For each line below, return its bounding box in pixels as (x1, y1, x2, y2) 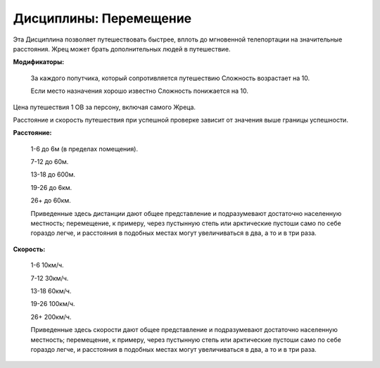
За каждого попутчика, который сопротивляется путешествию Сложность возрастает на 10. (30, 74, 310, 82)
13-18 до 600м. (30, 170, 75, 179)
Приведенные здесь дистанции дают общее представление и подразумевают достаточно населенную (30, 209, 342, 217)
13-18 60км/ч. (30, 286, 72, 295)
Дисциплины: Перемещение (13, 11, 192, 26)
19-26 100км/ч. (30, 300, 75, 308)
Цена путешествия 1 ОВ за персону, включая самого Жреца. (13, 103, 196, 111)
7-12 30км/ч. (30, 274, 69, 282)
